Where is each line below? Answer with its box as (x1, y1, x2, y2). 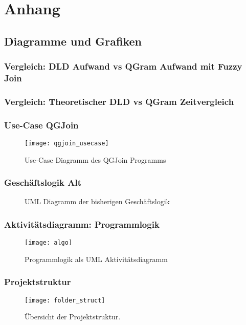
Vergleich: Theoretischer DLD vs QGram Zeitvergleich (4, 95, 234, 107)
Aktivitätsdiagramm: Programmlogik (4, 218, 160, 230)
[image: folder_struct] (25, 296, 105, 304)
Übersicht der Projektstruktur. (25, 311, 121, 322)
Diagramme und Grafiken (4, 33, 142, 49)
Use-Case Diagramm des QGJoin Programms (25, 154, 166, 165)
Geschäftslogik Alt (4, 176, 81, 189)
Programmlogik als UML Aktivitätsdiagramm (25, 253, 168, 264)
